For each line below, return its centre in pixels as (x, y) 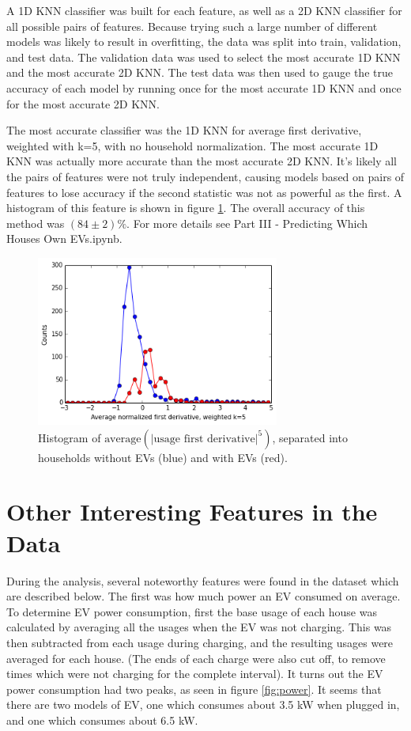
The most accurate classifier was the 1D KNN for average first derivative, (184, 130)
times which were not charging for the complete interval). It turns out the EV (195, 674)
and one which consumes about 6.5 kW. (102, 720)
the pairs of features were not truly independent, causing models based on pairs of (205, 176)
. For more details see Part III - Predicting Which (247, 223)
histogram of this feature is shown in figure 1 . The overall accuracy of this (186, 208)
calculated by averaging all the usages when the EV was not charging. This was (199, 627)
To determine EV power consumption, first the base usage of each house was (192, 611)
